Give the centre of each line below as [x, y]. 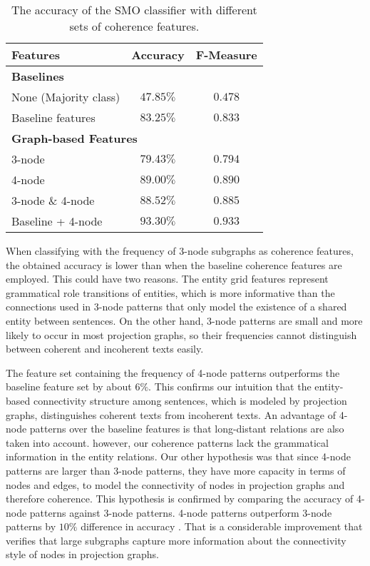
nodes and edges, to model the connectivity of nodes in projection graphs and [175, 484]
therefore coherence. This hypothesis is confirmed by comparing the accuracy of [180, 499]
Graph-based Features [74, 138]
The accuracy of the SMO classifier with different [134, 10]
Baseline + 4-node [57, 221]
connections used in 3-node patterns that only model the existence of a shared [176, 307]
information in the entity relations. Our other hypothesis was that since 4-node [178, 456]
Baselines [38, 76]
